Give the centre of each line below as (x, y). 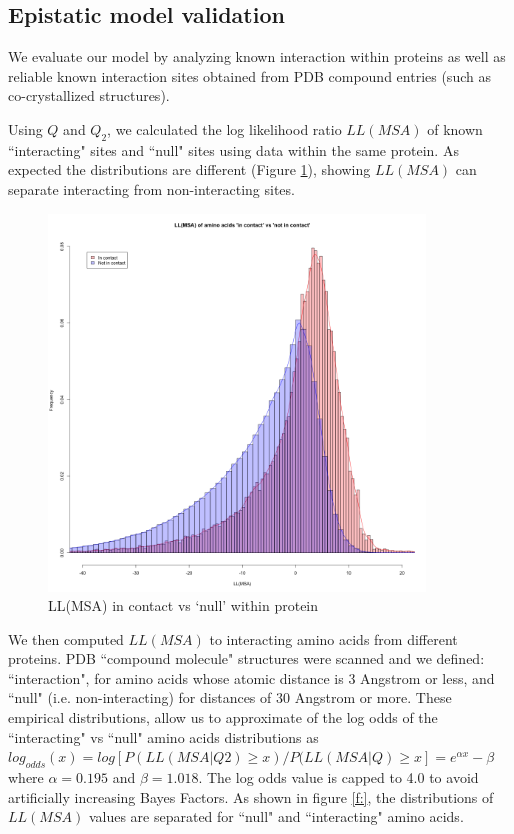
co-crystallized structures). (89, 95)
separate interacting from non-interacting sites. (151, 188)
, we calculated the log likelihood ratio (224, 128)
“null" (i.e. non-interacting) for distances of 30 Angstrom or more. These (230, 697)
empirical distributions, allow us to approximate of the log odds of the (223, 717)
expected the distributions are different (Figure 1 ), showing (189, 169)
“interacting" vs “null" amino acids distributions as (163, 736)
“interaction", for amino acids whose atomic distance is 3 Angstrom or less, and (251, 677)
